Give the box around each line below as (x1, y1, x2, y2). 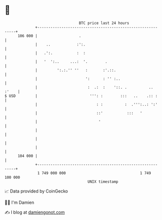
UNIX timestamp (87, 179, 119, 184)
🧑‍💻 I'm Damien (4, 199, 35, 205)
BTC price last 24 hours (79, 21, 130, 25)
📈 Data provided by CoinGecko (4, 188, 68, 194)
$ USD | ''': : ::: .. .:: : (4, 93, 158, 98)
